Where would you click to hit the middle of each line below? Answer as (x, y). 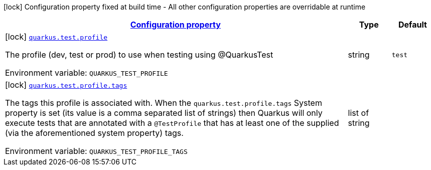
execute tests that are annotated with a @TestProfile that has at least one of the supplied (172, 123)
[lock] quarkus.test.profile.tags (66, 85)
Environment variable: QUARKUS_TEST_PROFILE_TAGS (96, 151)
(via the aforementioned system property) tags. (94, 133)
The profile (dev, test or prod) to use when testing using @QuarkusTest (139, 55)
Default (412, 25)
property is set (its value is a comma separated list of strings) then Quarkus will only (164, 113)
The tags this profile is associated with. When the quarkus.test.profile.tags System (164, 103)
